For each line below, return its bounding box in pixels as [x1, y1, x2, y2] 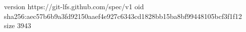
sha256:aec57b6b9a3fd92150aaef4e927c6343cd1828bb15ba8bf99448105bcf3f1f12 [4, 11, 242, 21]
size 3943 [4, 20, 31, 31]
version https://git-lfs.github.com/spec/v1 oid [4, 1, 144, 11]
